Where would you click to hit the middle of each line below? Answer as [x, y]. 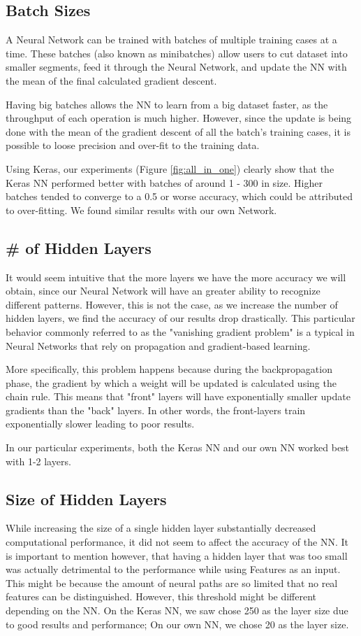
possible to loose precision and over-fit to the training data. [133, 145]
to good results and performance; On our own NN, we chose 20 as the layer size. [177, 624]
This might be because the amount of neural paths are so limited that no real [172, 582]
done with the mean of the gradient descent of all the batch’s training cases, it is [178, 131]
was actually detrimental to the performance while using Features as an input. [173, 569]
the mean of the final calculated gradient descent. [111, 80]
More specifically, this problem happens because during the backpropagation [169, 369]
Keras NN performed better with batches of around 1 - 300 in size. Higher [164, 182]
